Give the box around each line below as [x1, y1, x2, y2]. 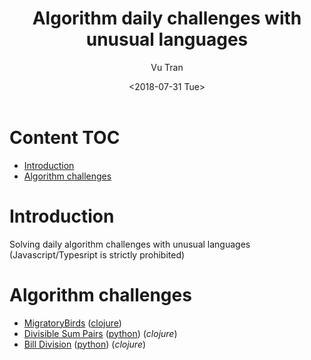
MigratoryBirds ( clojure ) [23, 317, 122, 329]
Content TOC [9, 126, 121, 149]
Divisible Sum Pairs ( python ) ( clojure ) [23, 327, 178, 339]
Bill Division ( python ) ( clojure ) [23, 338, 147, 350]
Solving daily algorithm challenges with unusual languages [9, 238, 251, 250]
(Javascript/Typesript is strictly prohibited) [9, 248, 186, 261]
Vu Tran [150, 61, 184, 73]
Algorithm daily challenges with [32, 7, 302, 30]
